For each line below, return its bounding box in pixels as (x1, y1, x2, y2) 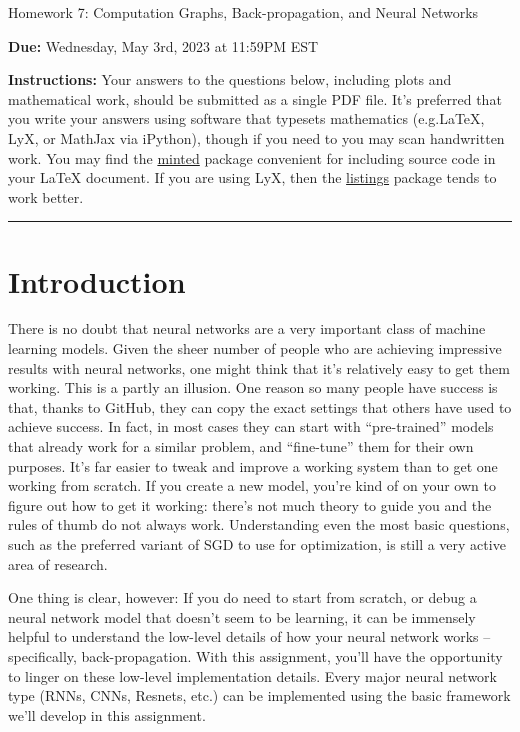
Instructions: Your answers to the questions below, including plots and (8, 69, 452, 90)
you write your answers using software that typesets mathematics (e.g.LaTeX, (8, 108, 485, 129)
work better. (8, 186, 84, 207)
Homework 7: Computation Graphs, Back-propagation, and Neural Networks (8, 2, 479, 22)
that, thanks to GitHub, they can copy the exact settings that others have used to (8, 396, 512, 417)
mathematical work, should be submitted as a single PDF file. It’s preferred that (8, 88, 502, 109)
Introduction (8, 260, 186, 301)
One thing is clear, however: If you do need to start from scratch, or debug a (8, 587, 477, 608)
